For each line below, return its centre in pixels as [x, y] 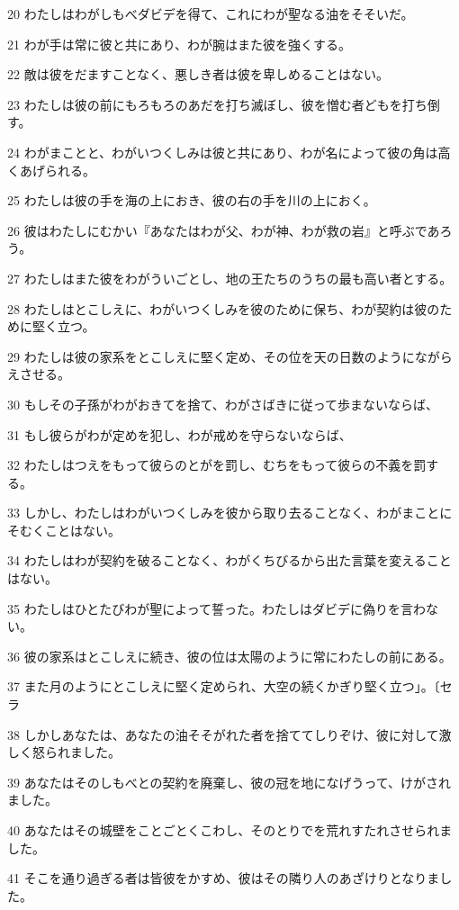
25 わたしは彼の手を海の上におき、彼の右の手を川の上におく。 [192, 200]
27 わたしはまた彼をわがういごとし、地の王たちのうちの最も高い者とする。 [230, 278]
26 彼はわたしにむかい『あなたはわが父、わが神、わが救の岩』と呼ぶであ [224, 230]
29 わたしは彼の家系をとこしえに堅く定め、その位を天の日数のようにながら [230, 356]
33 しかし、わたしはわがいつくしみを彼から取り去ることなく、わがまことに [230, 513]
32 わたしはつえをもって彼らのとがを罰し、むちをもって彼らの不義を [211, 465]
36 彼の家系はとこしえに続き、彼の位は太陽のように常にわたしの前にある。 [229, 656]
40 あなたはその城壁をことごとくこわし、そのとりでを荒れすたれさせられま [230, 830]
